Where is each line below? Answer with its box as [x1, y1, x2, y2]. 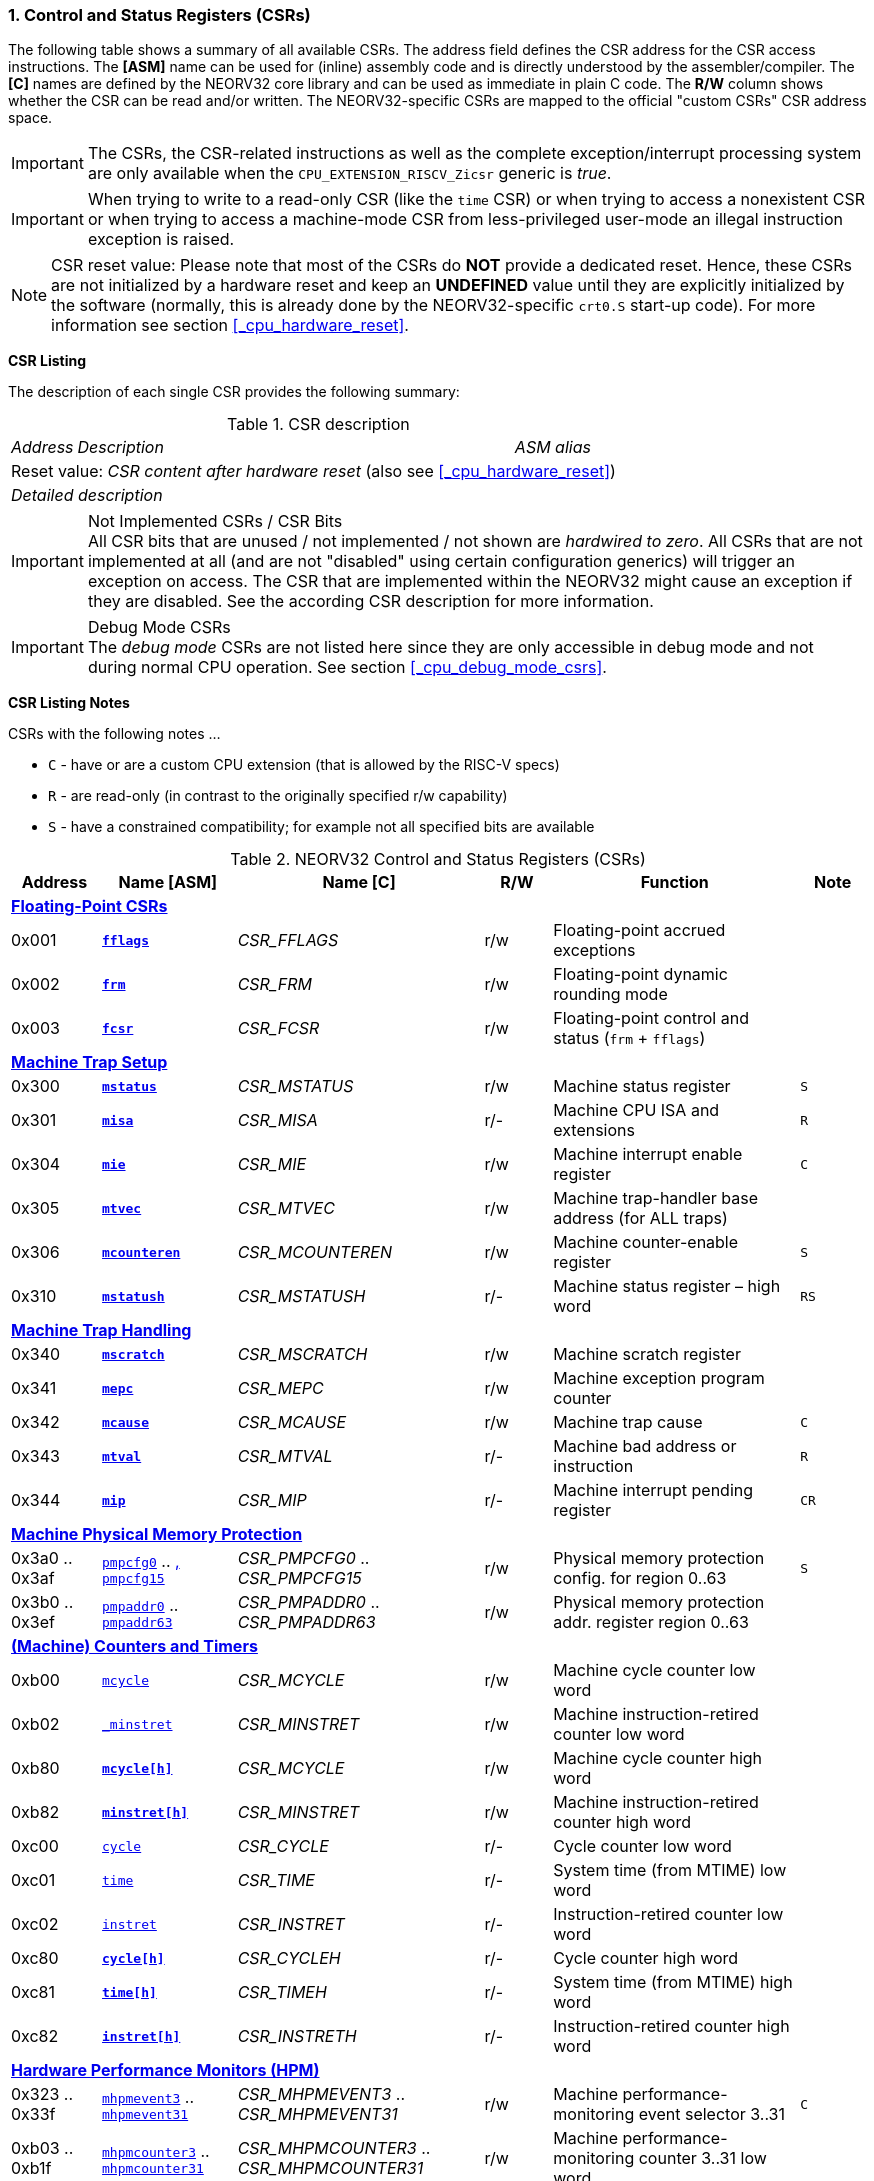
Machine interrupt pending [553, 1480, 754, 1501]
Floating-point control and [553, 1008, 749, 1029]
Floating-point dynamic [553, 964, 728, 985]
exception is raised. [87, 229, 235, 250]
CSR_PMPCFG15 [237, 1568, 362, 1589]
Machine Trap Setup [11, 1052, 168, 1073]
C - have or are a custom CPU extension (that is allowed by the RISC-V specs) [48, 756, 560, 774]
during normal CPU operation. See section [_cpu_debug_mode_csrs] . [87, 657, 607, 678]
